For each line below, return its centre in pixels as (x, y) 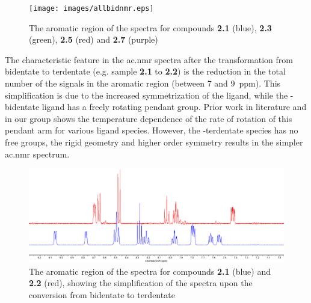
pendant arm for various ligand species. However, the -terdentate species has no (152, 130)
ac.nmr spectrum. (37, 154)
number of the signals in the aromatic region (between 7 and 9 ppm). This (143, 83)
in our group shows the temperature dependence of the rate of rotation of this (149, 118)
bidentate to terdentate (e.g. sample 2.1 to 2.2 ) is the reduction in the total (145, 71)
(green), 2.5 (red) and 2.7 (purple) (94, 39)
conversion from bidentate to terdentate (102, 294)
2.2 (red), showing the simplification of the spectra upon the (141, 283)
